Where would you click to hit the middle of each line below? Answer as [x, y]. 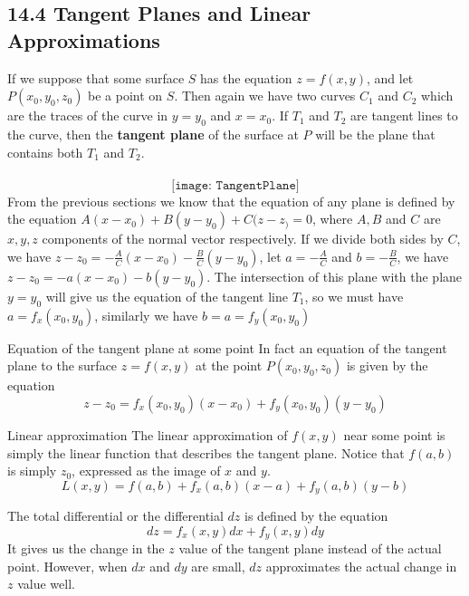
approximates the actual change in [361, 566]
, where [332, 219]
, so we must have [354, 296]
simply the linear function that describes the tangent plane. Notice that [206, 452]
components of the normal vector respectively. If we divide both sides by [243, 239]
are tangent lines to [404, 115]
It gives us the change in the [86, 548]
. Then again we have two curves [265, 96]
